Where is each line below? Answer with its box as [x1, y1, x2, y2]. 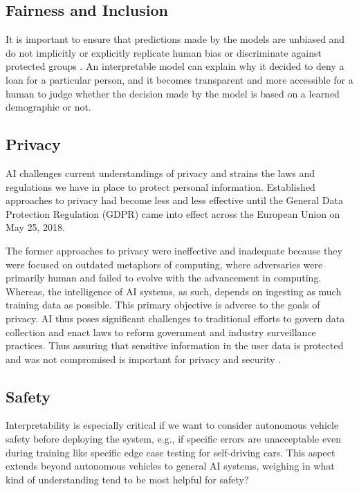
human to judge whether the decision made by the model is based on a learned [6, 86, 340, 100]
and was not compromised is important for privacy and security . [6, 351, 281, 366]
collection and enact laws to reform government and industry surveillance [6, 324, 316, 339]
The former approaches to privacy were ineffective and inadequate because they [6, 243, 342, 257]
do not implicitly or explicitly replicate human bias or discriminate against [6, 45, 322, 59]
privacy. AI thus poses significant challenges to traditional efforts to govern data [6, 311, 345, 325]
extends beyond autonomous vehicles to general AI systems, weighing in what [6, 458, 335, 473]
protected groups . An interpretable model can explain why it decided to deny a [6, 59, 344, 73]
